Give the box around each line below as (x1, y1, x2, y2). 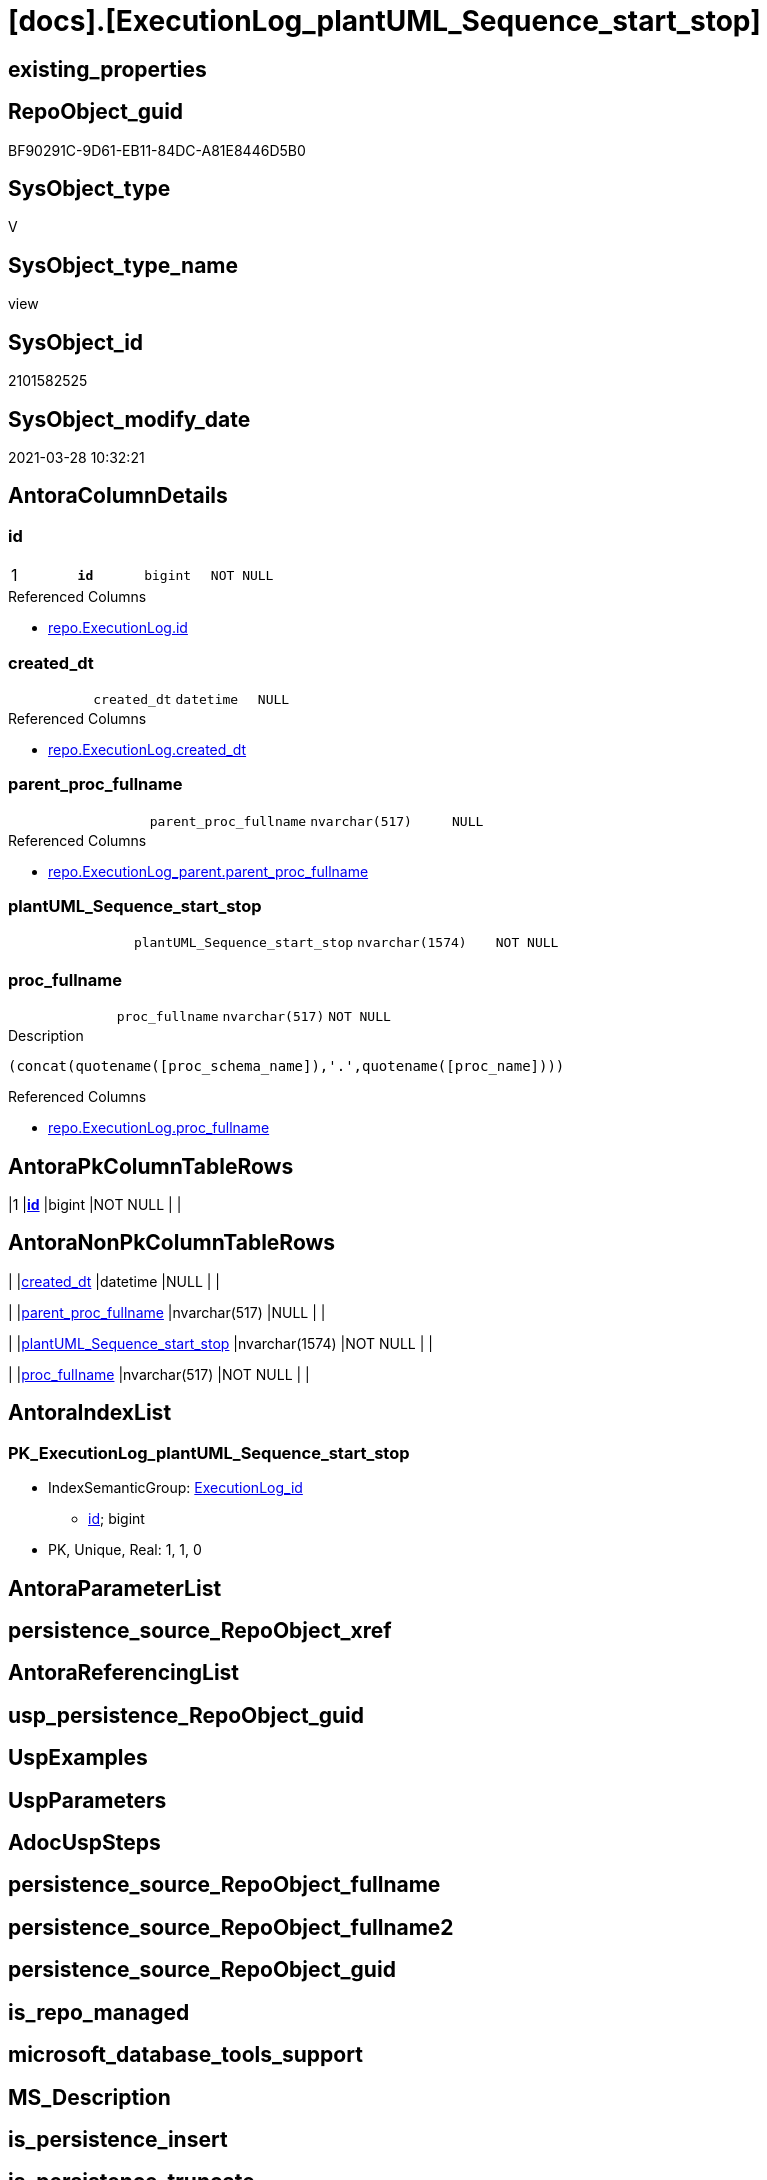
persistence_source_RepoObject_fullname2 (8, 1914, 454, 1940)
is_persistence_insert (8, 2127, 228, 2152)
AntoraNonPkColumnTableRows (8, 1230, 336, 1256)
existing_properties (8, 56, 207, 82)
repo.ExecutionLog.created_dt (48, 740, 247, 758)
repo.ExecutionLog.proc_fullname (48, 1119, 270, 1137)
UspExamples (8, 1745, 148, 1771)
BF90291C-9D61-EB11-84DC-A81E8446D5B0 (8, 141, 306, 159)
